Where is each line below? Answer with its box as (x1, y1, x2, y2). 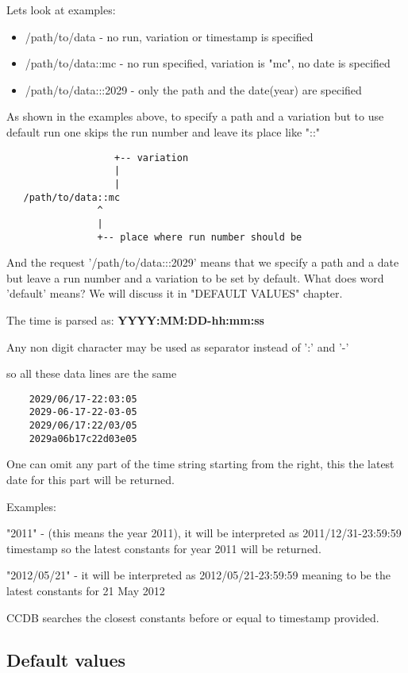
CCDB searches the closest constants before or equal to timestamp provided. (6, 609, 379, 625)
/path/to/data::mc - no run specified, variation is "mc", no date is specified (25, 55, 391, 71)
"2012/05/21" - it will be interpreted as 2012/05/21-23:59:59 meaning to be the (6, 567, 391, 583)
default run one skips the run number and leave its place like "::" (6, 123, 321, 140)
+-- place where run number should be (97, 231, 302, 243)
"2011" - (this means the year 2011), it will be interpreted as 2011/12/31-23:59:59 (6, 525, 402, 541)
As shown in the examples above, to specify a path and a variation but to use (6, 108, 384, 125)
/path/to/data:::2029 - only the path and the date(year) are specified (25, 81, 362, 98)
